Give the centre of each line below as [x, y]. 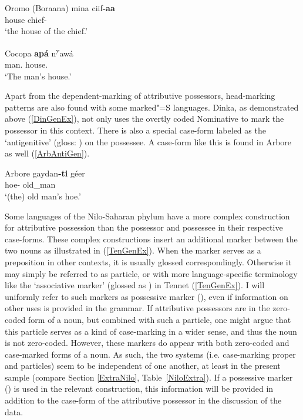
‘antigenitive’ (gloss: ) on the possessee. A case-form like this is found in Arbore [148, 141]
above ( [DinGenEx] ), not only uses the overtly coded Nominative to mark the [144, 119]
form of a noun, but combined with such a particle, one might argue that [160, 319]
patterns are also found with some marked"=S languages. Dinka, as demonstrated [152, 107]
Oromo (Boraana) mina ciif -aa [60, 8]
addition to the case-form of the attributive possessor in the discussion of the [143, 400]
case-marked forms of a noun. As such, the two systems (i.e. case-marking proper [150, 354]
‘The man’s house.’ [38, 76]
